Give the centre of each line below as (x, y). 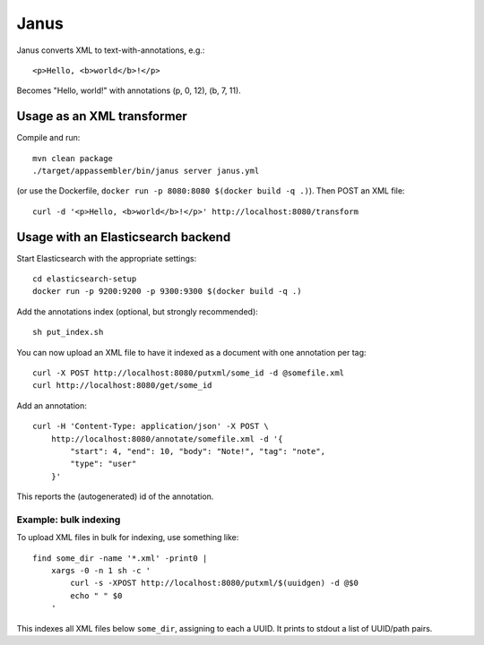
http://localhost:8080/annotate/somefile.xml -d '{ (167, 439)
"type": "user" (104, 464)
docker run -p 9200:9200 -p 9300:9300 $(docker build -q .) (167, 292)
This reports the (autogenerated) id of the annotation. (115, 496)
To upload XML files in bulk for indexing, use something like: (128, 537)
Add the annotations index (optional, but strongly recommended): (138, 311)
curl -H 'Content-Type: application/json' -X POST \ (151, 426)
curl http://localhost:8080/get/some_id (122, 386)
